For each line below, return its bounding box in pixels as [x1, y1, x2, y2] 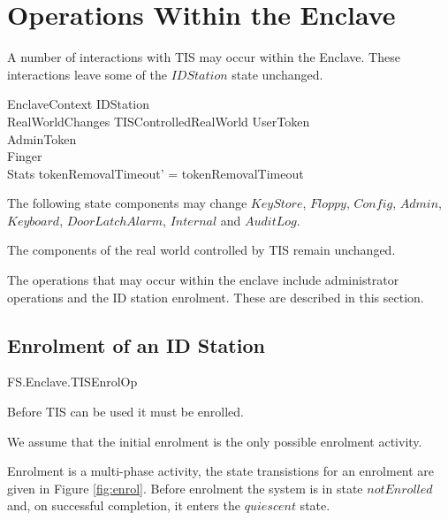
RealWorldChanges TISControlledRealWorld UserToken [7, 111, 310, 130]
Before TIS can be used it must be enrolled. [7, 402, 244, 421]
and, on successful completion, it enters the [7, 496, 240, 515]
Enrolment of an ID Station [7, 331, 265, 358]
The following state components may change [7, 194, 247, 212]
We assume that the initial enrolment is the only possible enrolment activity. [7, 432, 422, 450]
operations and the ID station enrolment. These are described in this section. [7, 287, 424, 306]
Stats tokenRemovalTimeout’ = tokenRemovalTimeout [7, 164, 304, 182]
